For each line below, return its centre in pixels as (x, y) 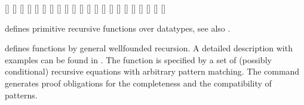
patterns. (21, 95)
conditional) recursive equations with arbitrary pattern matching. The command (152, 71)
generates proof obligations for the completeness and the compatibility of (138, 83)
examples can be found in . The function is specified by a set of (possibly (138, 59)
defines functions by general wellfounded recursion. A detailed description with (149, 48)
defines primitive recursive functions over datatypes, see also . (118, 28)
